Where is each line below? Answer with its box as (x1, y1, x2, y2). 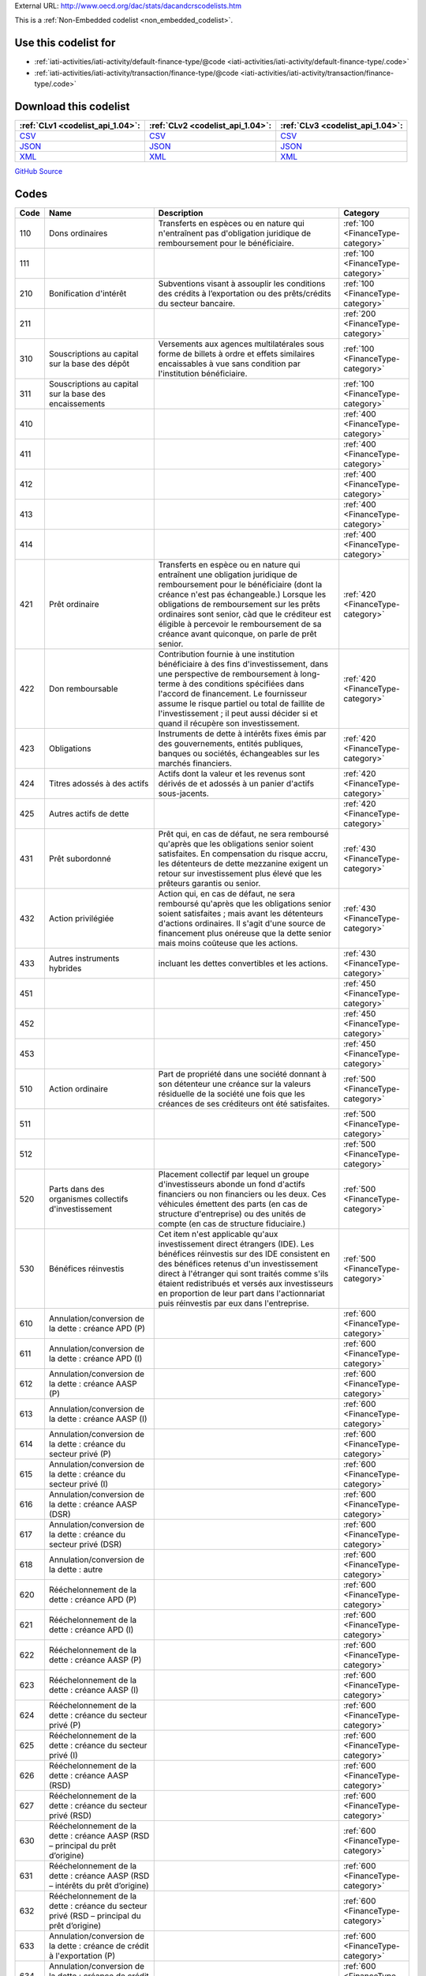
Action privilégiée (48, 913, 114, 924)
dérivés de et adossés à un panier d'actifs (158, 778, 315, 789)
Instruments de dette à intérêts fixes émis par (158, 728, 327, 739)
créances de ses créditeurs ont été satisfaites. (158, 1098, 331, 1109)
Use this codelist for (14, 36, 116, 50)
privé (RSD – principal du (48, 1910, 141, 1921)
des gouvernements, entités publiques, (158, 737, 304, 749)
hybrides (48, 963, 82, 974)
